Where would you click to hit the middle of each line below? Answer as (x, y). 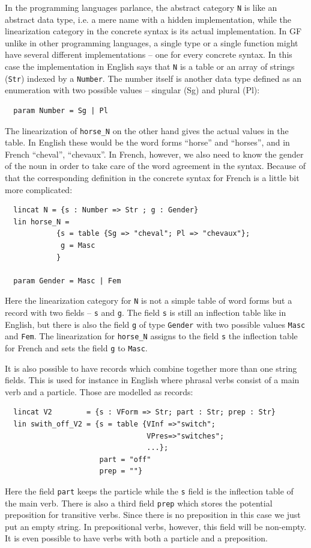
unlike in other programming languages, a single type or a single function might (152, 42)
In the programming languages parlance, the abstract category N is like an (141, 7)
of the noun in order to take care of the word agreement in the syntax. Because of (155, 166)
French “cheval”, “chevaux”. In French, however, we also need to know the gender (154, 154)
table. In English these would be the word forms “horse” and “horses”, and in (147, 142)
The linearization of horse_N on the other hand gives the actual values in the (147, 130)
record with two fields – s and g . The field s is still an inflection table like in (146, 312)
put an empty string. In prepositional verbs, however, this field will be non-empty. (156, 526)
